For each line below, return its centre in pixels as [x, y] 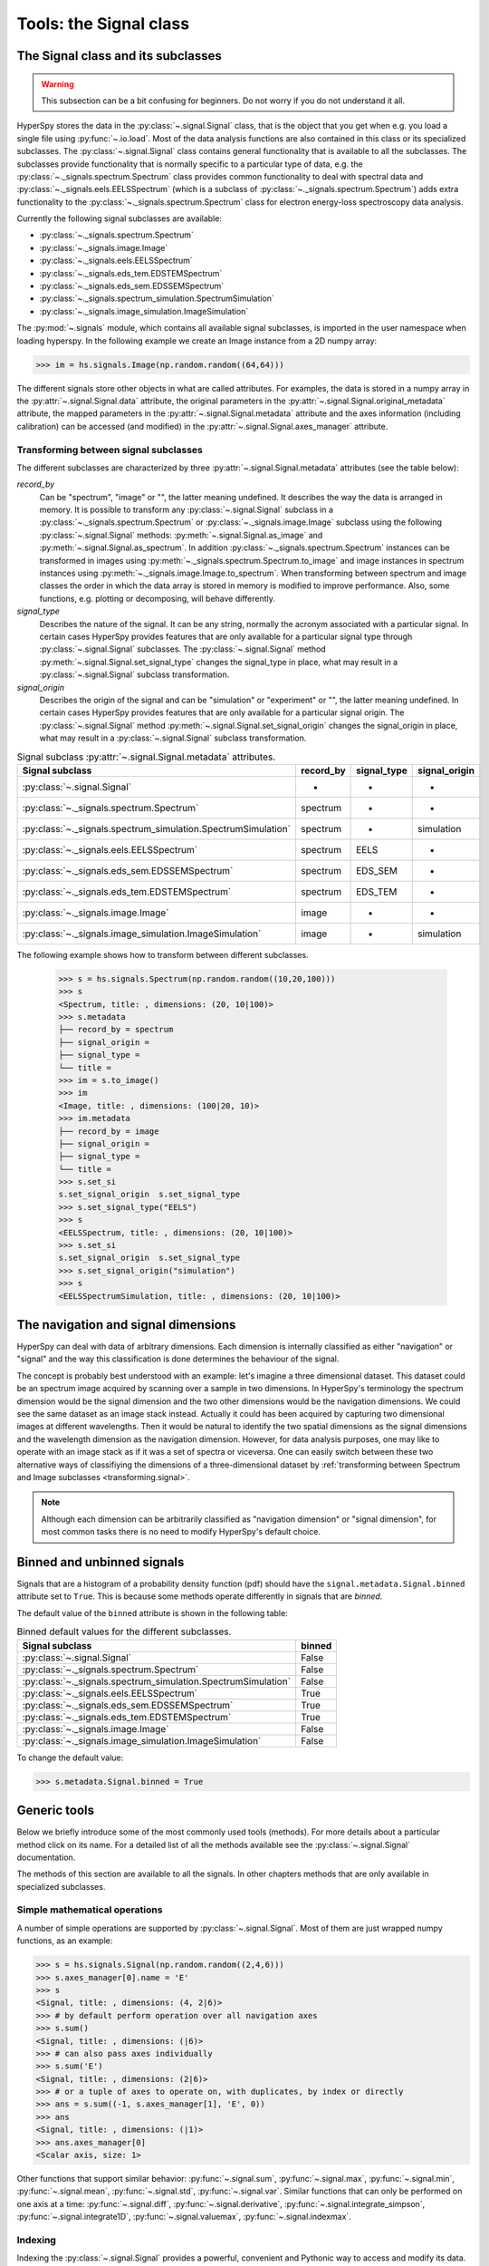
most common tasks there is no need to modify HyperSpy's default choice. [181, 1532]
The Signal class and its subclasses [119, 56]
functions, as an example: [65, 1941]
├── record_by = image [109, 1131]
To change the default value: [70, 1758]
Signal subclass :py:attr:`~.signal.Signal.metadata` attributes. [146, 757]
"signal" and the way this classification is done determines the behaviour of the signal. [178, 1359]
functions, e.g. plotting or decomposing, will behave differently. [158, 598]
